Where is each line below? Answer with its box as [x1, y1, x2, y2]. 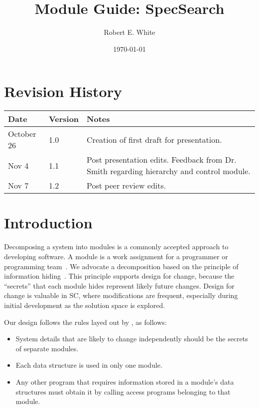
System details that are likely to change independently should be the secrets [15, 333, 248, 344]
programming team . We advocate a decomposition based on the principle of [4, 261, 239, 271]
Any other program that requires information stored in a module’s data [15, 376, 234, 387]
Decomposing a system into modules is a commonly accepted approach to [4, 241, 229, 252]
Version [48, 113, 79, 125]
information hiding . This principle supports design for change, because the [4, 271, 235, 281]
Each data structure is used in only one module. [15, 360, 162, 370]
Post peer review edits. [87, 180, 166, 192]
